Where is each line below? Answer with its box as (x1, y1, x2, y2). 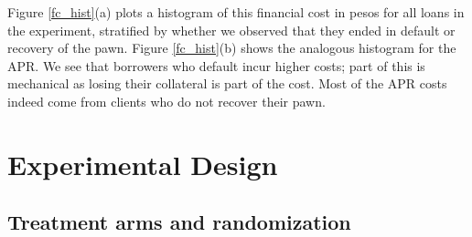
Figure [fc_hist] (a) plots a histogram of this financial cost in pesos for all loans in (7, 3, 465, 21)
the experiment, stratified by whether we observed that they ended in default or (7, 20, 456, 39)
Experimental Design (7, 145, 278, 182)
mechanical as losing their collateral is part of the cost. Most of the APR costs (7, 74, 447, 93)
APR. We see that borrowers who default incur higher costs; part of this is (7, 56, 425, 75)
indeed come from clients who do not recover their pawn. (7, 91, 326, 110)
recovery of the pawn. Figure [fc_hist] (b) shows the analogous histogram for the (7, 38, 456, 57)
